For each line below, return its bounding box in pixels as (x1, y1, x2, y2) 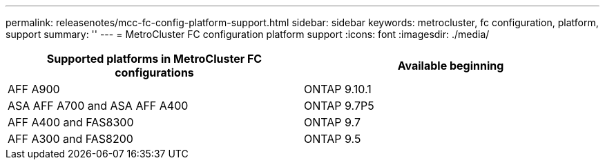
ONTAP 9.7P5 (304, 99, 374, 113)
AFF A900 (8, 82, 60, 96)
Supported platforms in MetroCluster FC (46, 52, 262, 66)
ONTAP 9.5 (304, 132, 361, 146)
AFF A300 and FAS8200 (8, 132, 133, 146)
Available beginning (397, 59, 504, 72)
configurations (115, 66, 194, 79)
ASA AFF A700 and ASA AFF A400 (8, 99, 189, 113)
